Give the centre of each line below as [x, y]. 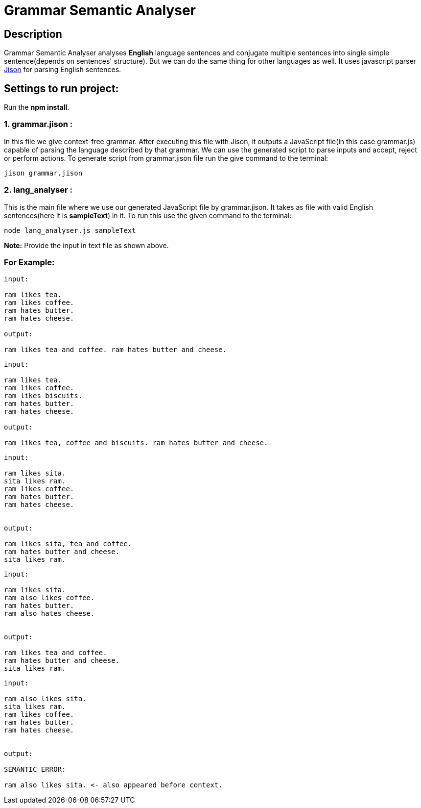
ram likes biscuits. [43, 396]
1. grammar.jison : [38, 124]
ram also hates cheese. [49, 614]
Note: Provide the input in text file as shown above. [86, 245]
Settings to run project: [61, 88]
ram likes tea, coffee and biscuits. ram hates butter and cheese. [136, 443]
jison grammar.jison [43, 173]
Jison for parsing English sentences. [63, 70]
